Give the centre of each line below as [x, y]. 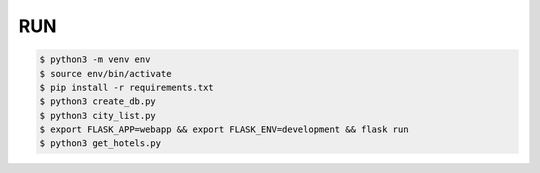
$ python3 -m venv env [95, 59]
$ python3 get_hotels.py [100, 143]
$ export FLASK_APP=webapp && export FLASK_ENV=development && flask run [224, 129]
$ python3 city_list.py [98, 115]
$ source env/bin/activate [105, 73]
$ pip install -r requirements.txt [126, 87]
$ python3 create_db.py [98, 101]
